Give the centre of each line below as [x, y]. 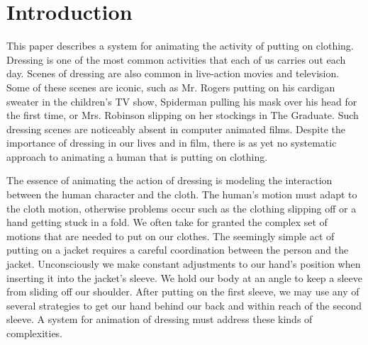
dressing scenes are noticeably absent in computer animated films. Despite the [176, 129]
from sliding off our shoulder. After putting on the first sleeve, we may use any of [183, 292]
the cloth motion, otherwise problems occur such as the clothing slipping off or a [182, 208]
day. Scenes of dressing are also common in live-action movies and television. [173, 73]
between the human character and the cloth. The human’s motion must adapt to [182, 194]
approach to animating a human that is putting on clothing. [137, 156]
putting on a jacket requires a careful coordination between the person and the [178, 250]
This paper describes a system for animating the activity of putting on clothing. [180, 46]
